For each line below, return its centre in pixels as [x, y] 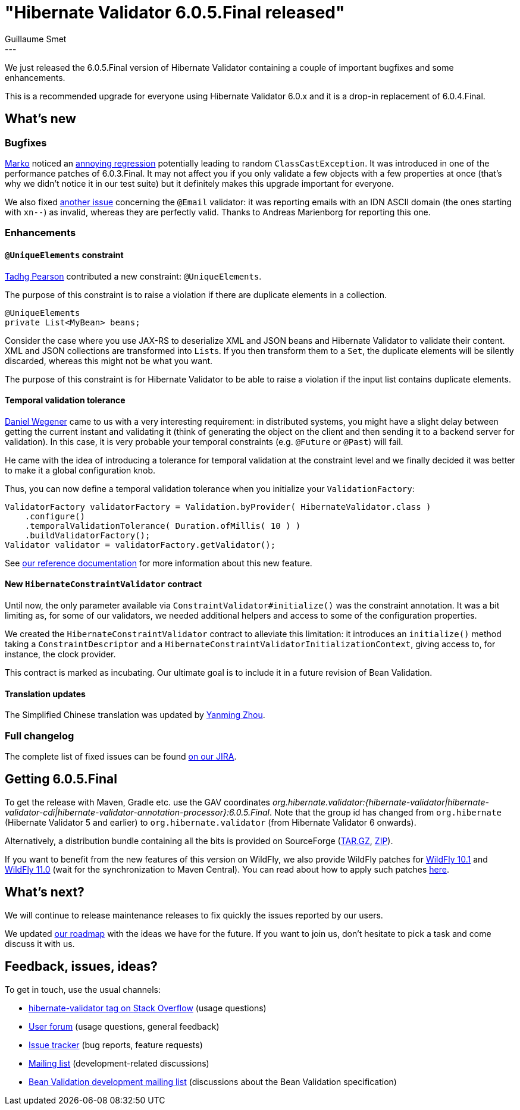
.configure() [55, 516]
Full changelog [40, 736]
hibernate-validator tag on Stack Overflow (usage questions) [148, 1008]
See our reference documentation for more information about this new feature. [159, 563]
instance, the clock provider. [60, 654]
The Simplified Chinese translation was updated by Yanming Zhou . [135, 715]
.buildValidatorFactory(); [87, 535]
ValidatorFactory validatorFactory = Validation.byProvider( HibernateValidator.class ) [218, 507]
